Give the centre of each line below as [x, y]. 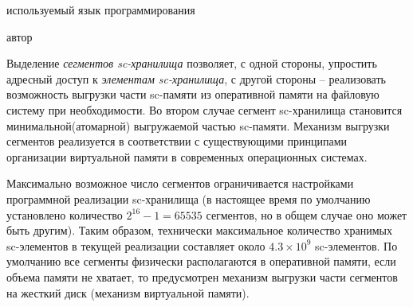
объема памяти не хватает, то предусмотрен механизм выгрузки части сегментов [202, 276]
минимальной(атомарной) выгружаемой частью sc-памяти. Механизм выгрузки [198, 125]
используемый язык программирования [101, 10]
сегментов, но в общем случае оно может [307, 214]
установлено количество [65, 214]
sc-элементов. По [356, 245]
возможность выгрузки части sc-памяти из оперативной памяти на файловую [193, 94]
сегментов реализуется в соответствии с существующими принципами [177, 141]
